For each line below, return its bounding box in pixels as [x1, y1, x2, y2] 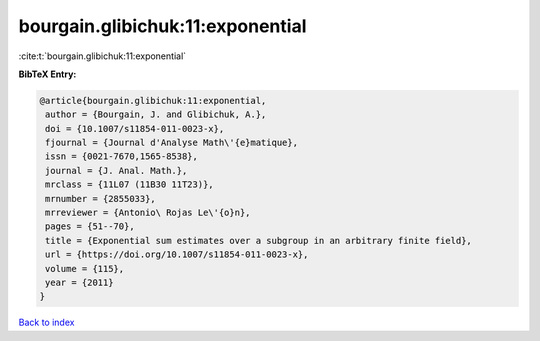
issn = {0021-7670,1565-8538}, [45, 151, 199, 162]
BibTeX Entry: [18, 68, 77, 80]
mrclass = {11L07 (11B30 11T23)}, [45, 179, 214, 190]
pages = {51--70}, [45, 221, 135, 232]
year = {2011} [45, 277, 114, 288]
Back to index [18, 316, 75, 329]
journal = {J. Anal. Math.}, [45, 165, 188, 176]
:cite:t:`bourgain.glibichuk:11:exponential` [18, 50, 187, 62]
